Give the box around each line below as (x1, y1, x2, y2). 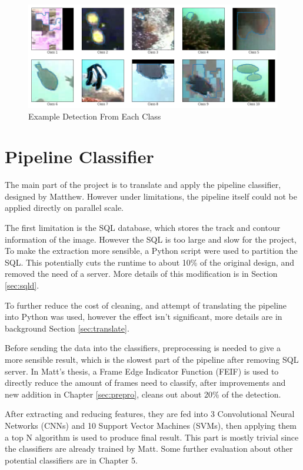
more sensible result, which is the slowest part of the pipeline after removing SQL (5, 353, 299, 365)
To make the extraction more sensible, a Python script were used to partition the (5, 244, 298, 257)
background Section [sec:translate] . (5, 322, 129, 334)
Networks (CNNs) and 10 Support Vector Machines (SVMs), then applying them (5, 419, 297, 431)
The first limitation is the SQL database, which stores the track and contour (5, 221, 281, 234)
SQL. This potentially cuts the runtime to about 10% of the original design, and (5, 256, 295, 268)
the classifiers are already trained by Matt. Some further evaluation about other (5, 442, 293, 455)
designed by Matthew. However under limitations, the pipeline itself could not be (5, 190, 297, 202)
